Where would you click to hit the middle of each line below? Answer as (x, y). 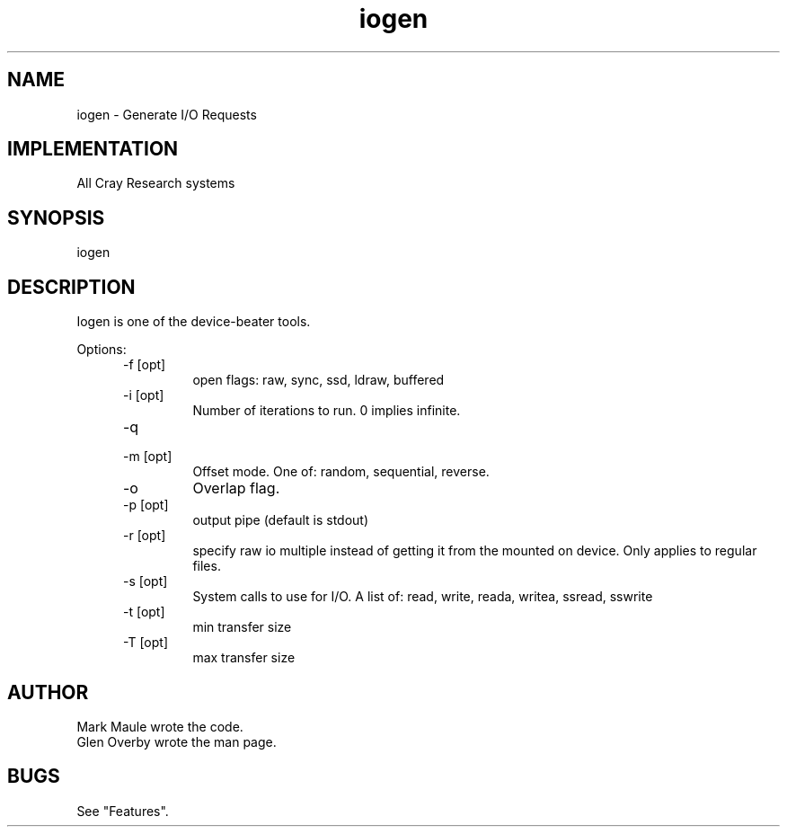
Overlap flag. (236, 488)
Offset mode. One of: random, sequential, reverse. (341, 472)
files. (207, 566)
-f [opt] (145, 365)
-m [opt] (148, 457)
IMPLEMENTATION (93, 149)
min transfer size (242, 627)
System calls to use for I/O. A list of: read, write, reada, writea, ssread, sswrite (423, 597)
